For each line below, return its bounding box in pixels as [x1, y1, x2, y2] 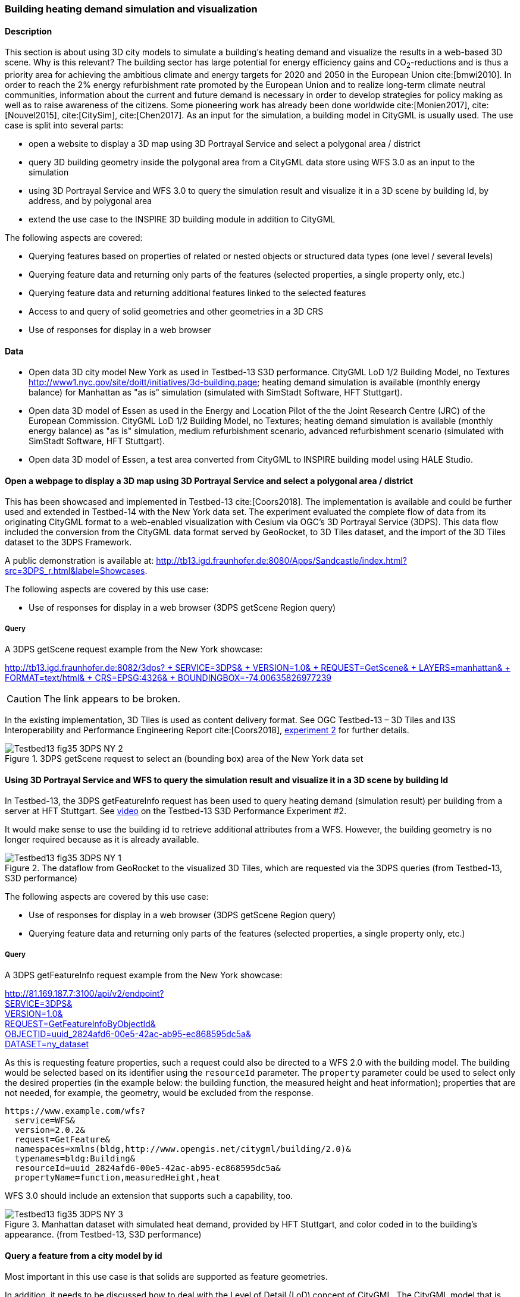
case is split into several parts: [5, 120, 124, 131]
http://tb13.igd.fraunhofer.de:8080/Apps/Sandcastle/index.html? [156, 555, 407, 566]
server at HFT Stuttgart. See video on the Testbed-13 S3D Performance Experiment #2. [5, 806, 347, 816]
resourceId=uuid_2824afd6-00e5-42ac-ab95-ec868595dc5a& [14, 1163, 281, 1173]
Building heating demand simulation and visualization [5, 3, 258, 15]
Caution [7, 693, 42, 705]
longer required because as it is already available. [5, 834, 199, 845]
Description [5, 26, 52, 36]
